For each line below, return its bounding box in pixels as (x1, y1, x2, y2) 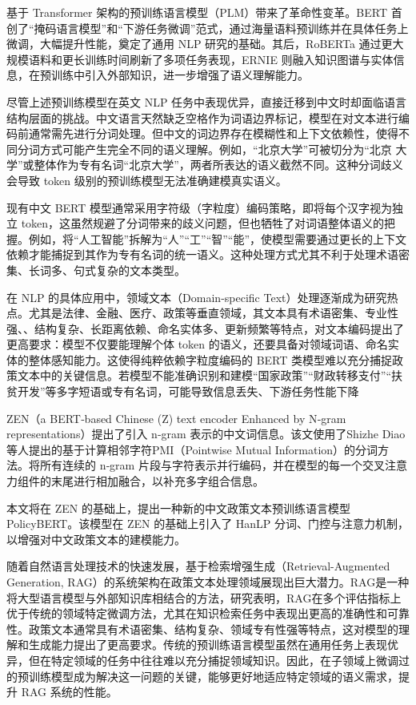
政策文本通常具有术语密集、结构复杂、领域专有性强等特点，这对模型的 (28, 620, 398, 637)
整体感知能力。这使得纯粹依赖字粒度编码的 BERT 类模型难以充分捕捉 (28, 351, 393, 368)
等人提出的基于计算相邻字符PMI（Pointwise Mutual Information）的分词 (6, 441, 378, 457)
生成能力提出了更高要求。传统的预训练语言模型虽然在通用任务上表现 (28, 636, 387, 653)
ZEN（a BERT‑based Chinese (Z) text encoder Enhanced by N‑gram (6, 409, 346, 426)
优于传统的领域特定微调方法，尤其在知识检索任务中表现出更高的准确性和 (6, 605, 387, 622)
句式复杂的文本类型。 (73, 261, 186, 278)
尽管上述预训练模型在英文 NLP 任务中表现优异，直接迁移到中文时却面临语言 (6, 93, 407, 110)
